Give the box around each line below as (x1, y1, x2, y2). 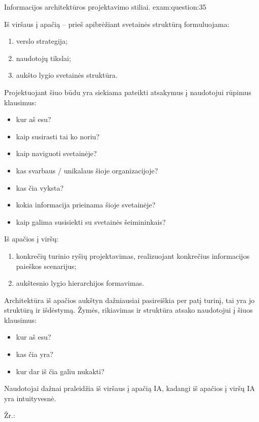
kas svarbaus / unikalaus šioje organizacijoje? (16, 165, 158, 175)
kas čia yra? (16, 349, 53, 359)
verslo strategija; (16, 36, 68, 46)
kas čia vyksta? (16, 182, 64, 193)
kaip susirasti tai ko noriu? (16, 131, 100, 141)
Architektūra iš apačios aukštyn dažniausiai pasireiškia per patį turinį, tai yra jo (4, 294, 255, 305)
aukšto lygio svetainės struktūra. (16, 70, 118, 80)
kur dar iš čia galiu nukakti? (16, 366, 105, 376)
